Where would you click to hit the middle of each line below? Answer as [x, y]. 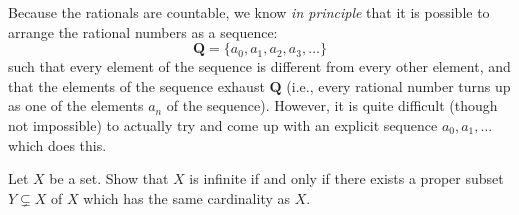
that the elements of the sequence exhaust [136, 85]
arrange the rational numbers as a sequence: [143, 31]
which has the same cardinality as [187, 197]
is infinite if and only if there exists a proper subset [346, 178]
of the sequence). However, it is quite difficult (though [332, 105]
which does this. [57, 144]
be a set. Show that [109, 178]
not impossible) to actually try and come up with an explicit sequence [223, 124]
